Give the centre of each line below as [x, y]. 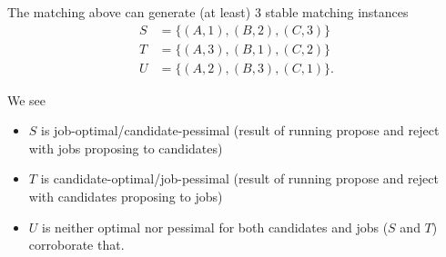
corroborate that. [76, 245]
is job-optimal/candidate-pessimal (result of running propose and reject [240, 130]
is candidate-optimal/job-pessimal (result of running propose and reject [239, 178]
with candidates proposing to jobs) [126, 197]
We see [27, 99]
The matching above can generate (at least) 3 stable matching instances [208, 12]
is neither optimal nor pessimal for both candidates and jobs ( [215, 227]
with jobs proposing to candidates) [126, 148]
